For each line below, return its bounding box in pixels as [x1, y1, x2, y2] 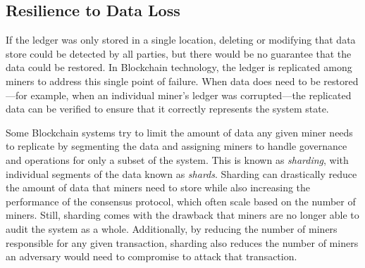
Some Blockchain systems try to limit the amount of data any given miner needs [6, 125, 353, 139]
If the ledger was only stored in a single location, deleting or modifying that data [6, 32, 356, 47]
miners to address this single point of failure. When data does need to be [6, 73, 321, 88]
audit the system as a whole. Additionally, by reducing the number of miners [6, 221, 338, 236]
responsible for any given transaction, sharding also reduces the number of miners [6, 235, 359, 250]
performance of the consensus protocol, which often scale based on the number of [6, 193, 356, 208]
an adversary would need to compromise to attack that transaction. [6, 249, 297, 264]
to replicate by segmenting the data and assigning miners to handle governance [6, 139, 347, 153]
